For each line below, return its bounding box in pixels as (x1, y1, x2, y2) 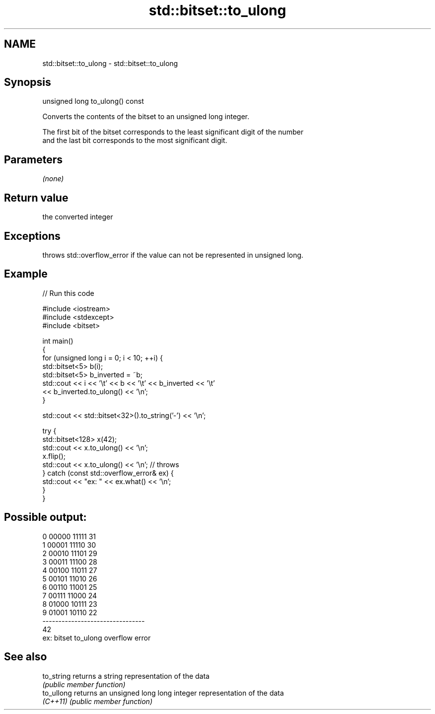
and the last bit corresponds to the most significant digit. (42, 136, 227, 145)
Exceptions (4, 229, 61, 242)
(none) (42, 174, 64, 183)
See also (4, 650, 47, 663)
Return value (4, 191, 69, 204)
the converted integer (42, 213, 113, 221)
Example (4, 268, 48, 281)
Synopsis (4, 76, 51, 89)
